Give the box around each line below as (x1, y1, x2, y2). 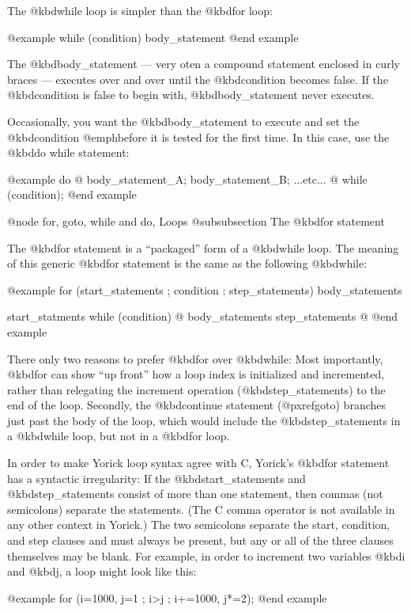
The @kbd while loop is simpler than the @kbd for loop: (7, 2, 273, 18)
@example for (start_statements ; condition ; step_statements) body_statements (7, 281, 402, 298)
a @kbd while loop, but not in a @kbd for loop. (7, 428, 230, 444)
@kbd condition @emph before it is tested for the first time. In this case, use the (7, 128, 390, 145)
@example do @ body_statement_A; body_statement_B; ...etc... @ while (7, 170, 368, 187)
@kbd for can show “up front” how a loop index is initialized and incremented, (7, 366, 385, 382)
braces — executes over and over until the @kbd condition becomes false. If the (7, 70, 388, 87)
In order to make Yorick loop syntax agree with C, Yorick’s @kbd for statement (7, 454, 390, 471)
